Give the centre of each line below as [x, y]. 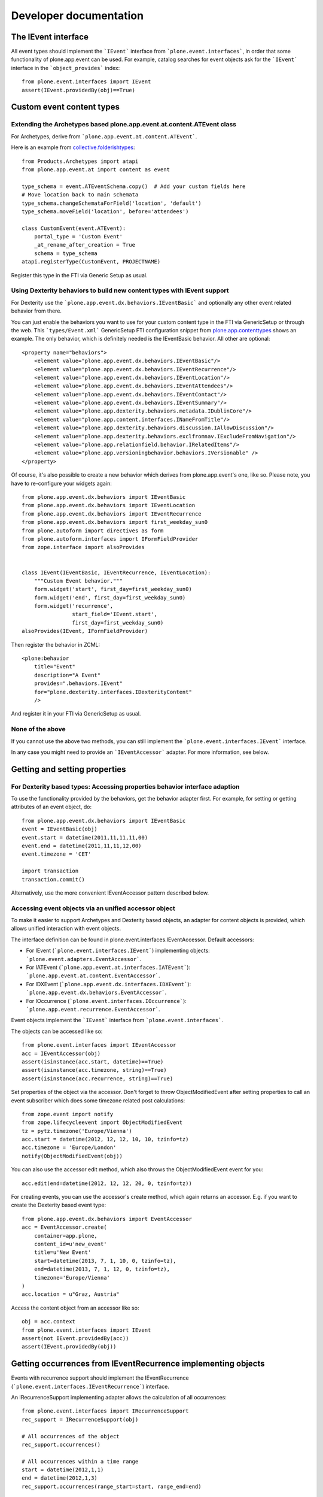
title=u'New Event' [63, 1252]
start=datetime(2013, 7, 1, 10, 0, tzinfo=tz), [105, 1261]
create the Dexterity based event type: [59, 1205]
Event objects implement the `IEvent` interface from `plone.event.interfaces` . [117, 1020]
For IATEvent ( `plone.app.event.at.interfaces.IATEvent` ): [108, 968]
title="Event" [55, 667]
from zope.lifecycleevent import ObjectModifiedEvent [102, 1122]
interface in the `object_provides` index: [65, 68]
